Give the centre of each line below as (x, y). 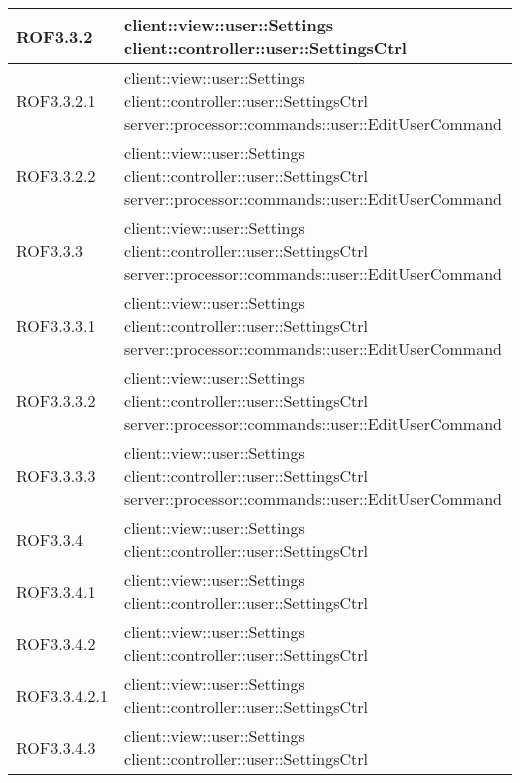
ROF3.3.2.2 (56, 175)
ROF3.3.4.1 (56, 591)
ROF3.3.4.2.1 (62, 695)
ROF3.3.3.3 (56, 475)
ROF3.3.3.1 (56, 325)
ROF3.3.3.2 (56, 400)
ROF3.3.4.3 (56, 747)
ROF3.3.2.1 (56, 100)
